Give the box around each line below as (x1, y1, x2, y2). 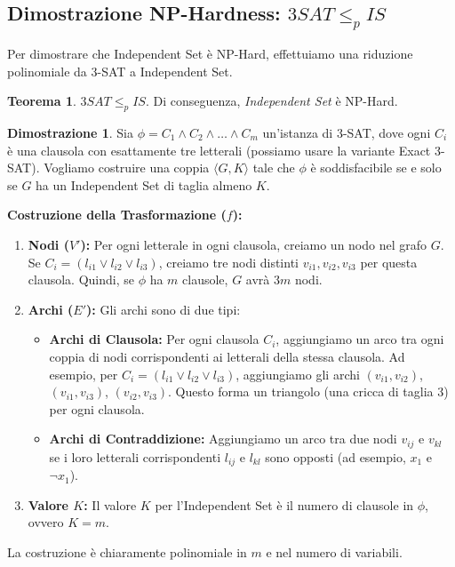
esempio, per (49, 364, 118, 383)
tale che (252, 158, 295, 177)
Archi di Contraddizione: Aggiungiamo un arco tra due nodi (49, 429, 397, 448)
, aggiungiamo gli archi (235, 364, 360, 383)
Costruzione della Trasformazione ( (7, 205, 227, 224)
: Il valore (84, 495, 137, 514)
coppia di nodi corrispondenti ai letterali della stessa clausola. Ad (49, 347, 405, 365)
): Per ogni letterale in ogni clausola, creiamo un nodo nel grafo (80, 235, 427, 253)
